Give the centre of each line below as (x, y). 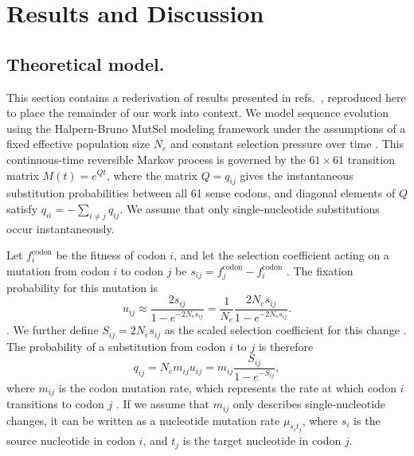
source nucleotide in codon (71, 440)
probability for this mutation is (82, 287)
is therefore (286, 346)
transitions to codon (55, 404)
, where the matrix (152, 175)
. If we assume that (163, 404)
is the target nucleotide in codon (262, 440)
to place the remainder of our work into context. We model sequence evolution (198, 113)
